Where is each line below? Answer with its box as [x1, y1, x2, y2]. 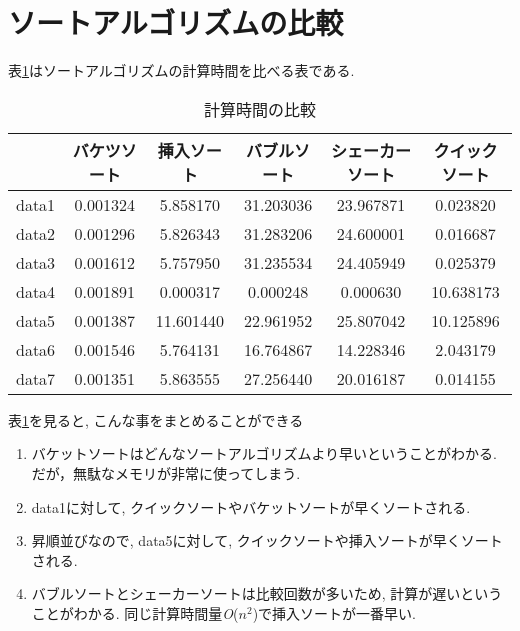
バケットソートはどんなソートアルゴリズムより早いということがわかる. [31, 443, 497, 464]
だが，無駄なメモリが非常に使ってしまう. [31, 462, 301, 483]
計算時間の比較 [203, 97, 316, 121]
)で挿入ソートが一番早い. [252, 602, 416, 623]
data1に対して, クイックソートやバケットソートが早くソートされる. [31, 496, 471, 517]
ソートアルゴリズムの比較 [8, 2, 344, 43]
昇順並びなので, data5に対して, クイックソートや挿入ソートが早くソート [31, 530, 503, 551]
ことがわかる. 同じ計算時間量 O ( [31, 602, 239, 623]
